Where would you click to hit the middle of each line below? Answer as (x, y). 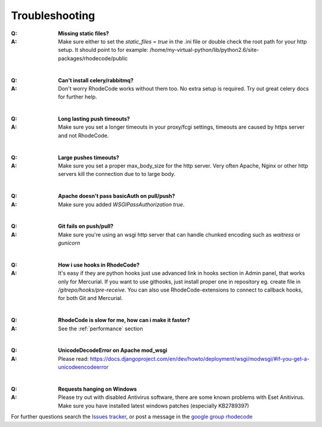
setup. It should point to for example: (103, 50)
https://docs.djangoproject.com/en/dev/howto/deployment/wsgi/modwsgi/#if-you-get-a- (199, 358)
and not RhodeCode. (83, 135)
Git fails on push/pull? (86, 226)
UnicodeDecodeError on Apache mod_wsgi (113, 350)
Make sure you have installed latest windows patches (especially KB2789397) (154, 406)
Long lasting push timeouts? (94, 119)
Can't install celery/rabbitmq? (96, 80)
